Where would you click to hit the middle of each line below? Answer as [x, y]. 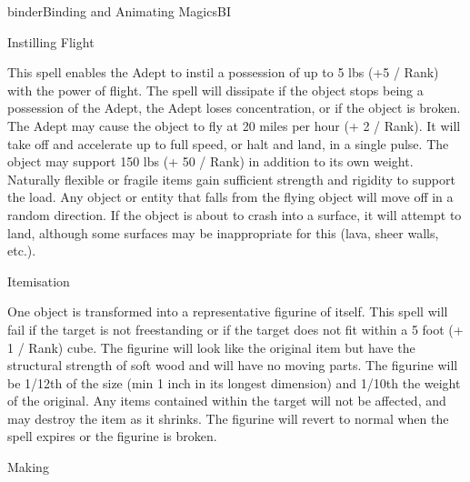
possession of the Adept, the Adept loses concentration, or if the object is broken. [234, 108]
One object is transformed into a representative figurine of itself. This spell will [228, 311]
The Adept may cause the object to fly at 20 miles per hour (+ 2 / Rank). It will [234, 125]
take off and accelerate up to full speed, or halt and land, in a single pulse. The [228, 143]
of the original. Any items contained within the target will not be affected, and [227, 401]
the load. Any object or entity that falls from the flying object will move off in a [230, 197]
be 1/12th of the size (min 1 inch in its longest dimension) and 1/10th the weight [234, 382]
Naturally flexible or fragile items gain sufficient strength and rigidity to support [231, 179]
